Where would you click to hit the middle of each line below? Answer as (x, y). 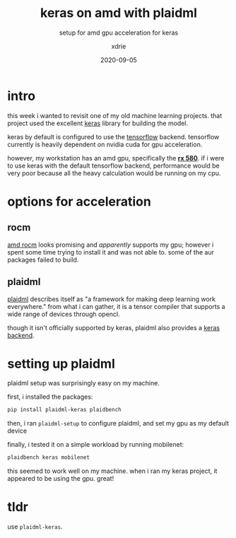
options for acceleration (79, 201)
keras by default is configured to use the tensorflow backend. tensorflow (113, 136)
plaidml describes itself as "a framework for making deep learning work (112, 299)
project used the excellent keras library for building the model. (98, 123)
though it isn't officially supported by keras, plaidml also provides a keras (114, 327)
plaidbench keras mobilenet (49, 457)
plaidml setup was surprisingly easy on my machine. (84, 383)
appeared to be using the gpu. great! (61, 479)
